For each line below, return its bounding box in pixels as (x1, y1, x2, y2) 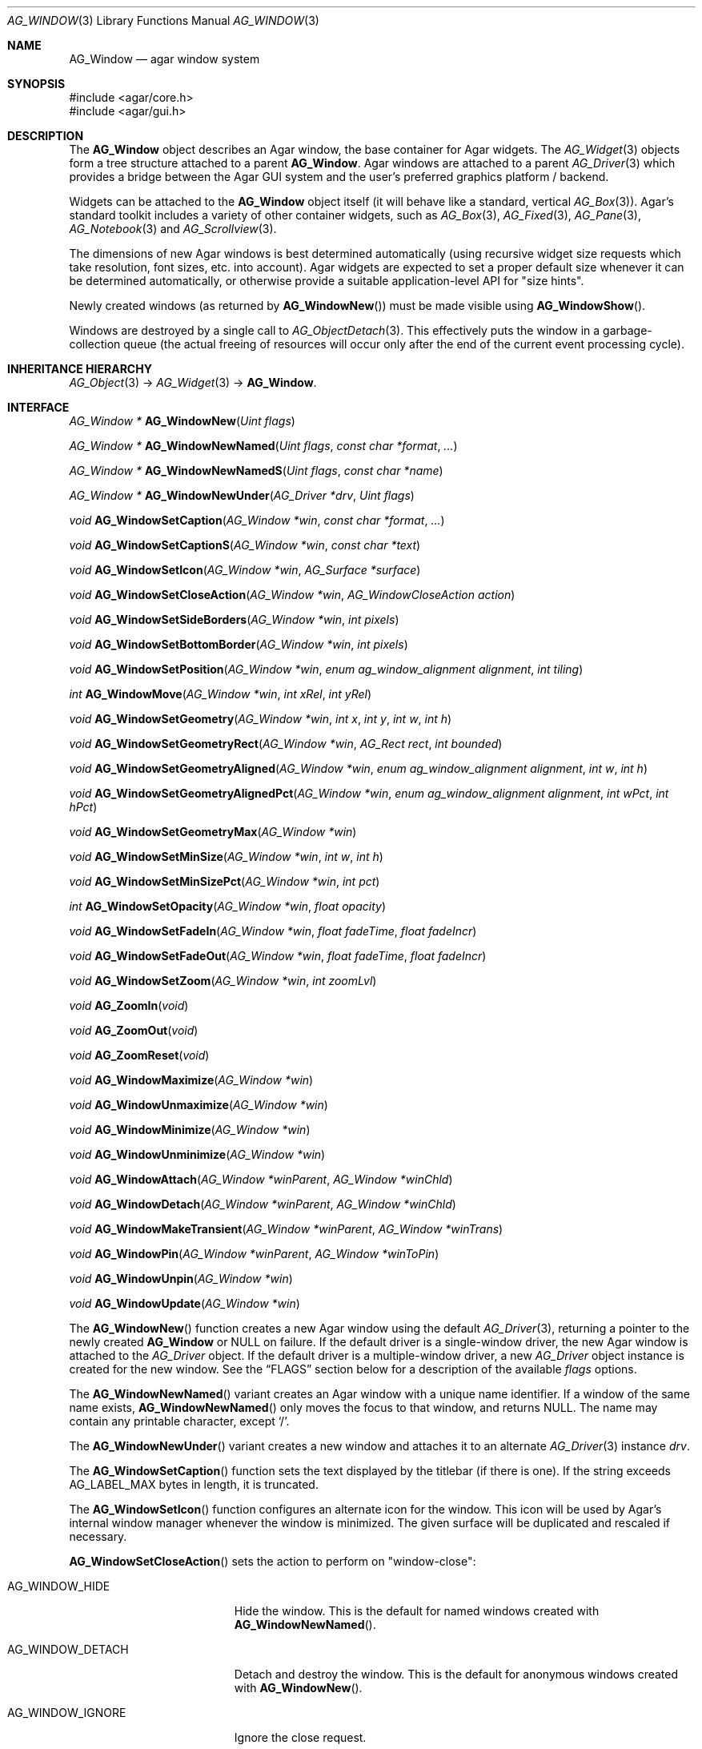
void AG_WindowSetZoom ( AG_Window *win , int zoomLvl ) (69, 974, 377, 987)
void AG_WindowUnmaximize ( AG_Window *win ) (69, 1098, 328, 1112)
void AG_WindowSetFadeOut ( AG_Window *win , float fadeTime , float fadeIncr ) (69, 949, 487, 963)
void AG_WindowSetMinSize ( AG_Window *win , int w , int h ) (69, 850, 383, 863)
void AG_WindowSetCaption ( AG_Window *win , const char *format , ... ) (69, 513, 445, 527)
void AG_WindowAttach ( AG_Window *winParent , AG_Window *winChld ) (69, 1172, 453, 1186)
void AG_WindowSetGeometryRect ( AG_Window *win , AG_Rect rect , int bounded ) (69, 737, 503, 750)
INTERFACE (7, 400, 70, 414)
